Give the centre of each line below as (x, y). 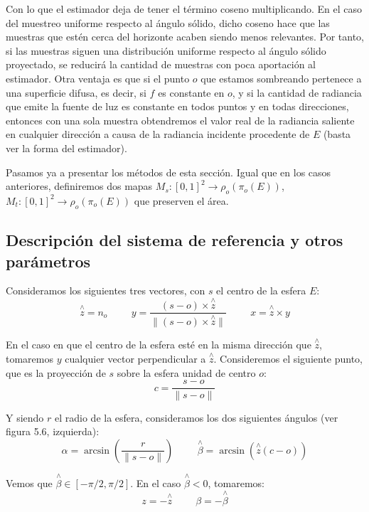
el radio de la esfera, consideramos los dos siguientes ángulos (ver (197, 417)
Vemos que (29, 482)
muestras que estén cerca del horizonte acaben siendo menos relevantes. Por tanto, (185, 37)
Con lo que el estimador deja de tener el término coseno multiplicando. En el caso (184, 9)
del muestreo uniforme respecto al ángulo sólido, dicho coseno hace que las (168, 22)
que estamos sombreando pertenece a (281, 78)
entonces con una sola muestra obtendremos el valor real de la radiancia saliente (180, 120)
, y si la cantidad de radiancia (297, 92)
